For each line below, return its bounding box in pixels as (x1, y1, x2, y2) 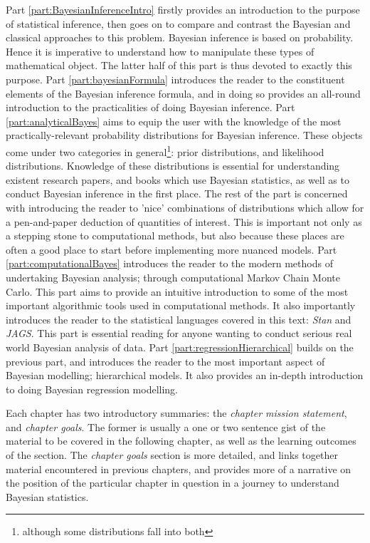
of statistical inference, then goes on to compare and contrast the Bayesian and (6, 16, 351, 31)
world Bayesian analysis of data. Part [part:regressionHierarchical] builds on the (6, 339, 354, 354)
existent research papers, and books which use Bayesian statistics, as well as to (6, 172, 349, 187)
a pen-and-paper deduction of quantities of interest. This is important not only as (6, 214, 362, 229)
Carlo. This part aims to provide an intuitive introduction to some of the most (6, 284, 349, 299)
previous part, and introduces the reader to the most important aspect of (6, 353, 325, 368)
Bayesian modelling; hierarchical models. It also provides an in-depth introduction (6, 368, 364, 383)
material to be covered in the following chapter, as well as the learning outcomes (6, 433, 356, 448)
